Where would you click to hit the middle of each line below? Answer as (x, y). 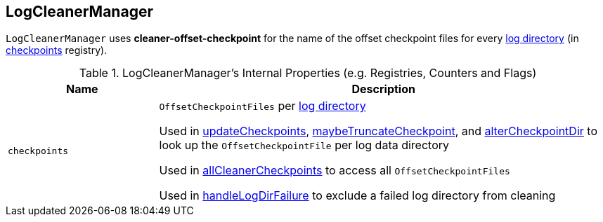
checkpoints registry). (57, 50)
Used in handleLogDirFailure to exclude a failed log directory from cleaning (357, 196)
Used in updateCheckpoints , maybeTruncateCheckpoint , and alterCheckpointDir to (378, 131)
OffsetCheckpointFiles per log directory (262, 106)
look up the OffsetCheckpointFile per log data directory (304, 145)
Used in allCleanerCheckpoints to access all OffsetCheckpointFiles (335, 171)
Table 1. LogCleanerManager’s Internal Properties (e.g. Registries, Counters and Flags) (308, 73)
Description (383, 89)
